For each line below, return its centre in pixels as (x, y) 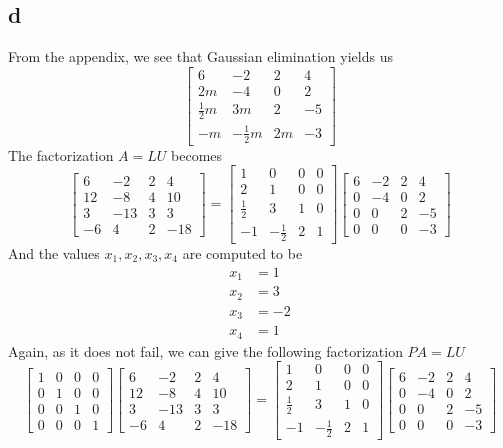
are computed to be (242, 253)
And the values (54, 253)
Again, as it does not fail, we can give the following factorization (205, 350)
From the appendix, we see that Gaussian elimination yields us (200, 56)
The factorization (61, 154)
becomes (197, 154)
